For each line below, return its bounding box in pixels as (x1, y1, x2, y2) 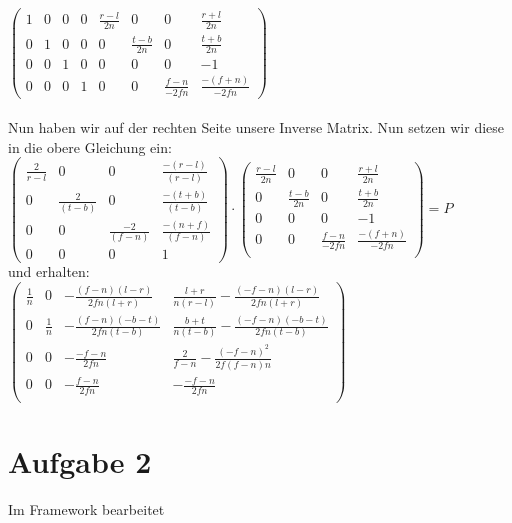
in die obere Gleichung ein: (8, 136, 172, 157)
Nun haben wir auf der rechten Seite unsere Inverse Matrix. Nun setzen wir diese (8, 117, 505, 138)
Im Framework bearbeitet (8, 499, 165, 520)
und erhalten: (8, 261, 90, 282)
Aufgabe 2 (8, 441, 152, 482)
